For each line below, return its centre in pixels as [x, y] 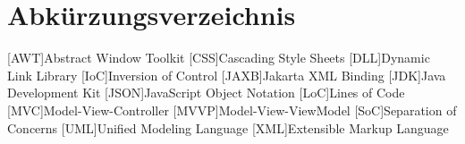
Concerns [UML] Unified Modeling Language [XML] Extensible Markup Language [228, 127]
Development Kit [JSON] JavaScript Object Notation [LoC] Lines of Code [206, 93]
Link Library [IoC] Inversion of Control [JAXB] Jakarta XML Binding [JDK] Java [227, 75]
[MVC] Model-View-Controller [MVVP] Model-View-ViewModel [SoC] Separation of [232, 110]
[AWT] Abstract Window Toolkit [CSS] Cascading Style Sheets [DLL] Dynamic [219, 58]
